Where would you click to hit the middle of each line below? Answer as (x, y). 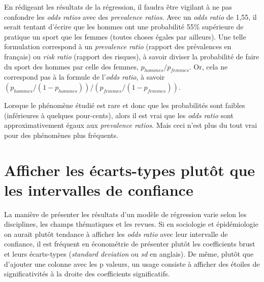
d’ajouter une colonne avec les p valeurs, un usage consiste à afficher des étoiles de (132, 263)
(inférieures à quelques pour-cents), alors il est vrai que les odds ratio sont (119, 115)
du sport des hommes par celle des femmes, (71, 66)
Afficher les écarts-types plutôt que (130, 170)
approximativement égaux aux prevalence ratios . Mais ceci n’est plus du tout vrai (131, 125)
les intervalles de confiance (99, 189)
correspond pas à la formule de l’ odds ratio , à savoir (85, 77)
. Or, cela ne (208, 66)
